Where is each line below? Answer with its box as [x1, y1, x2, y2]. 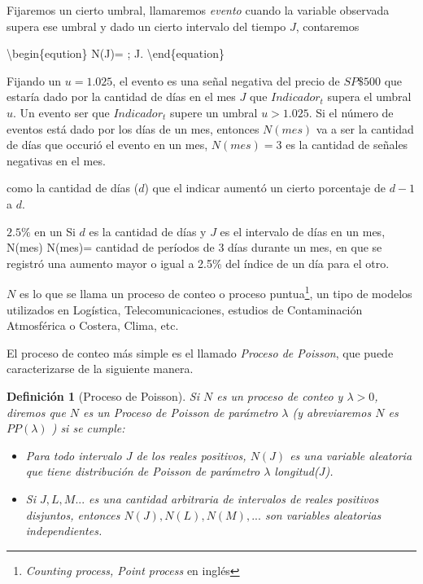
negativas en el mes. [7, 151, 106, 169]
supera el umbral [327, 88, 412, 105]
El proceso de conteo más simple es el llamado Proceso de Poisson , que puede [7, 344, 394, 361]
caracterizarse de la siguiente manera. [7, 360, 194, 377]
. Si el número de [308, 103, 394, 121]
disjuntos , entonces [25, 506, 120, 523]
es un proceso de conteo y [216, 387, 343, 404]
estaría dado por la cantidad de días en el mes [7, 88, 236, 105]
